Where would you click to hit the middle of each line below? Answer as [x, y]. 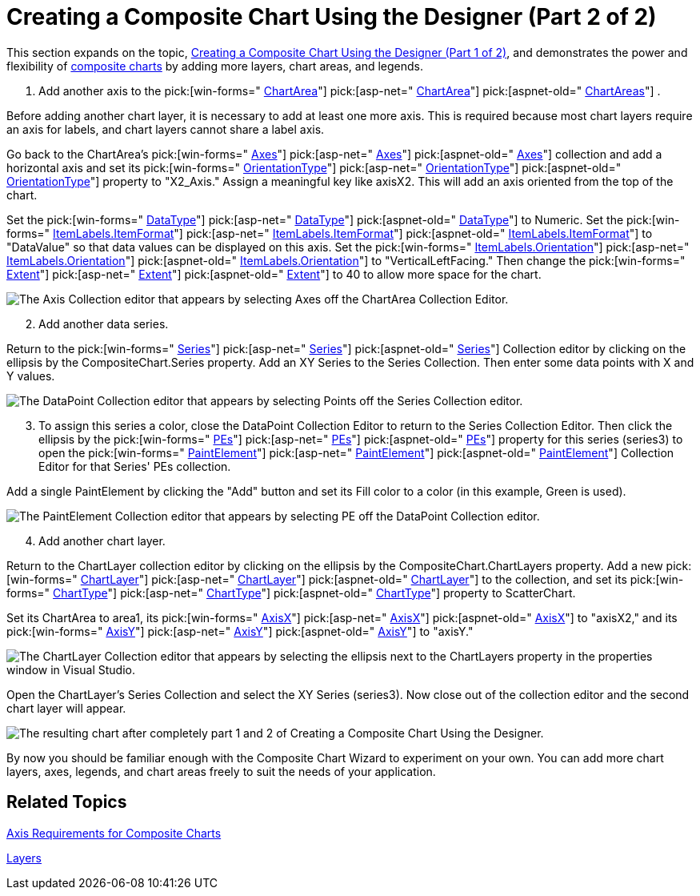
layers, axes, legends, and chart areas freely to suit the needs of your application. [221, 771]
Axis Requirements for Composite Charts [114, 833]
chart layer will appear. [66, 708]
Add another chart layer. [102, 540]
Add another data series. [104, 323]
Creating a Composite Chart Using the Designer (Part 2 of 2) [332, 17]
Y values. [31, 376]
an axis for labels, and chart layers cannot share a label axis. [166, 129]
